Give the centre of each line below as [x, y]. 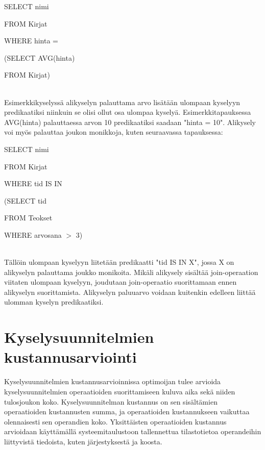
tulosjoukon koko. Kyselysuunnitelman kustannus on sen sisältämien [111, 401]
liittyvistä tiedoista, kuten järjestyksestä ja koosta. [83, 441]
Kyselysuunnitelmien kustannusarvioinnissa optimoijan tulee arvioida [113, 381]
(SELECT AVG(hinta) [40, 57]
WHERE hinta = [31, 41]
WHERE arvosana [33, 234]
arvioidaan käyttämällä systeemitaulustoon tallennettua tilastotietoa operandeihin [133, 431]
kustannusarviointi [70, 357]
